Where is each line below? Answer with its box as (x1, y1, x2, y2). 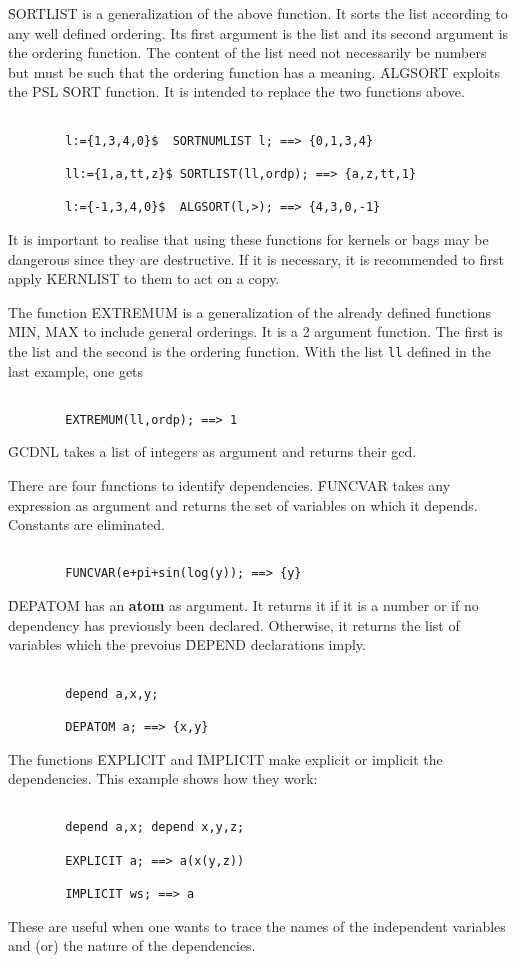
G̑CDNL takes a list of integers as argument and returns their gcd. (8, 441, 417, 462)
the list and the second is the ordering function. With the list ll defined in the (8, 340, 491, 361)
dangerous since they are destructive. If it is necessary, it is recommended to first (8, 248, 504, 269)
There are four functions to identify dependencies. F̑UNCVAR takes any (8, 475, 451, 496)
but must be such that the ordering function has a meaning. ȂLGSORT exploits (8, 61, 501, 82)
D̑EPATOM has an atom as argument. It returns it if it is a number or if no (8, 595, 479, 616)
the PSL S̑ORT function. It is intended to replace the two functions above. (8, 81, 465, 102)
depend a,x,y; (65, 686, 159, 701)
